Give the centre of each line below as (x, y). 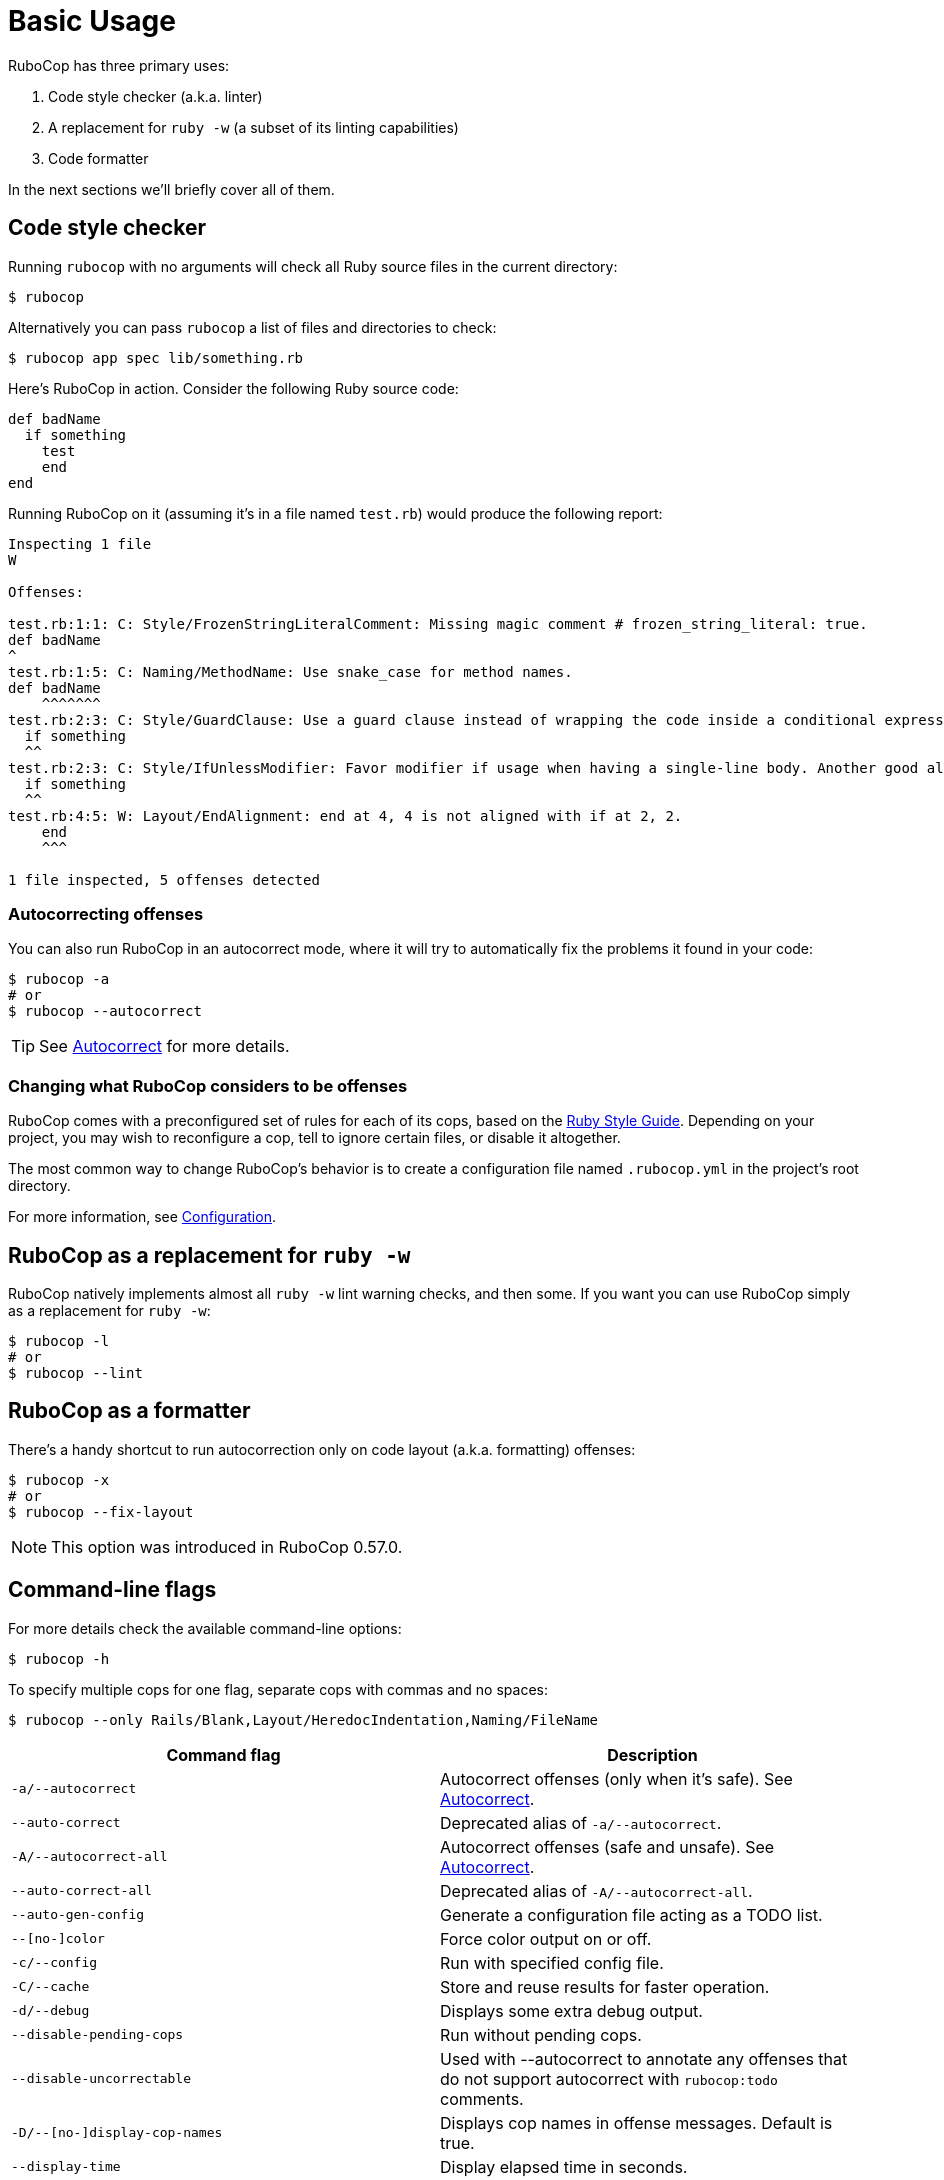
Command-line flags (112, 1590)
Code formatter (98, 158)
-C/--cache (50, 1987)
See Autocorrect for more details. (164, 1046)
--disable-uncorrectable (101, 2079)
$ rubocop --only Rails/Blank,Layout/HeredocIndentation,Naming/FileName (303, 1719)
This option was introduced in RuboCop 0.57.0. (227, 1546)
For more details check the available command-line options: (205, 1628)
